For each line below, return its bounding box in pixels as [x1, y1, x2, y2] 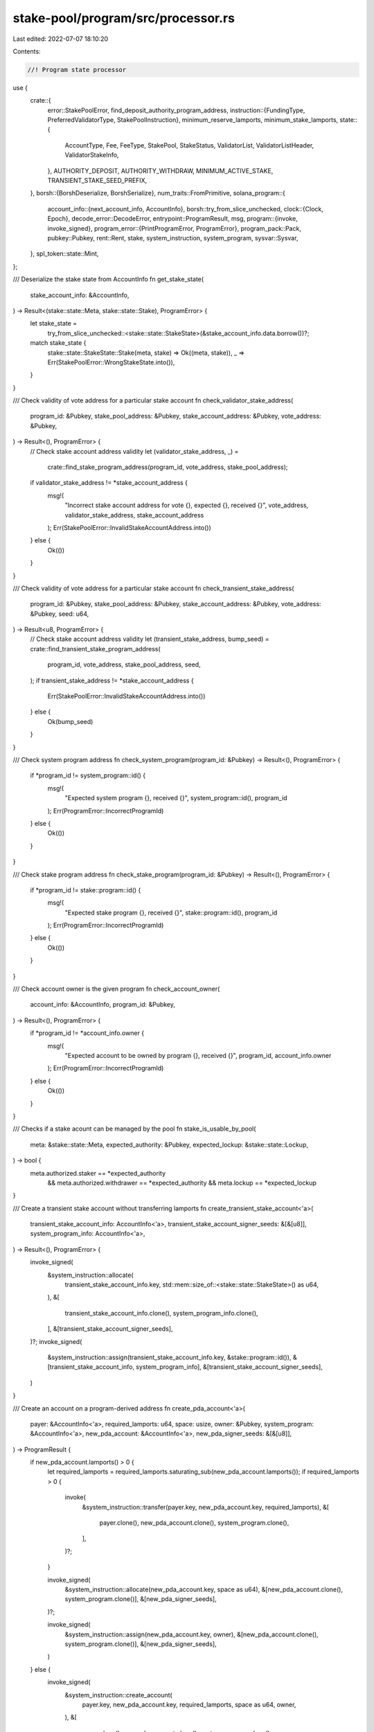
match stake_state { [30, 339, 87, 347]
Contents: [12, 47, 41, 55]
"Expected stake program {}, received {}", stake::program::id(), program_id [64, 908, 278, 917]
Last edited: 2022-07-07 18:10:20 [12, 35, 109, 43]
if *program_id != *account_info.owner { [30, 1029, 145, 1037]
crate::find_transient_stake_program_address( [30, 644, 161, 653]
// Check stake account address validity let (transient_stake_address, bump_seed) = [30, 635, 269, 644]
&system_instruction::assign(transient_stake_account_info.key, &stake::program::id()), [47, 1353, 292, 1361]
